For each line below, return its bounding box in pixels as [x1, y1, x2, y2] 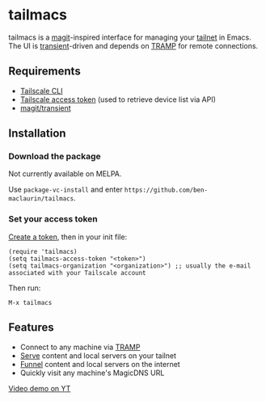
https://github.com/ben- [124, 186, 209, 195]
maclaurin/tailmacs [8, 195, 74, 203]
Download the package [8, 151, 101, 163]
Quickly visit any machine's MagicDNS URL [19, 368, 165, 378]
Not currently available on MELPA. [8, 169, 122, 179]
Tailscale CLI [19, 86, 63, 95]
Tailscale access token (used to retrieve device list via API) [19, 95, 217, 104]
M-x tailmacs [8, 298, 53, 306]
